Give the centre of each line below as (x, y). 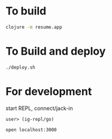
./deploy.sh (20, 67)
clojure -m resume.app (34, 27)
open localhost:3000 (31, 130)
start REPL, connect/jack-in (39, 108)
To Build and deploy (56, 51)
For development (49, 91)
